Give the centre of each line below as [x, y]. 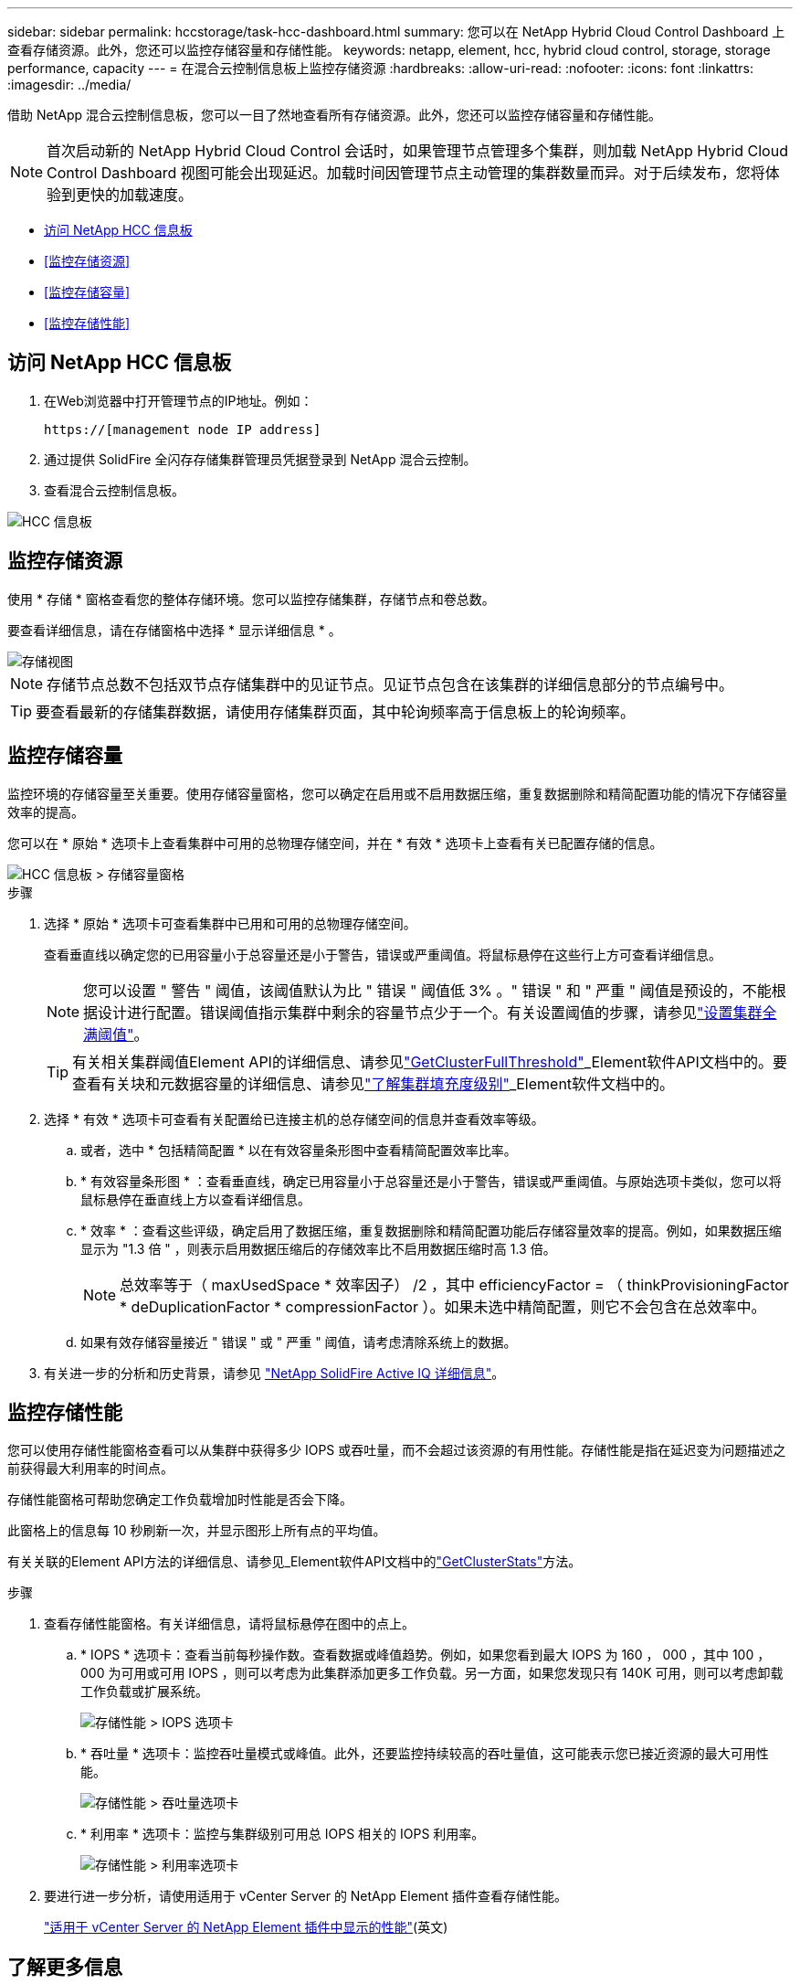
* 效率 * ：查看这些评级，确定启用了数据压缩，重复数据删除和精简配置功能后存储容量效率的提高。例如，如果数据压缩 [431, 1230]
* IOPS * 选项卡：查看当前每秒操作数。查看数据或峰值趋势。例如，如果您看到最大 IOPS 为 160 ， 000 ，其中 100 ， [426, 1655]
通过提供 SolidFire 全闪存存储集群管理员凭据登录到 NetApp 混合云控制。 [260, 459]
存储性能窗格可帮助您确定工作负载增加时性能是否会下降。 [180, 1500]
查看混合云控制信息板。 [114, 490]
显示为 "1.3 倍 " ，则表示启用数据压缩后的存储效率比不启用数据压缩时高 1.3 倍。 [318, 1248]
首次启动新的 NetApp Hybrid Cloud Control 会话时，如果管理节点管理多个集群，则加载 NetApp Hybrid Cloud [417, 151]
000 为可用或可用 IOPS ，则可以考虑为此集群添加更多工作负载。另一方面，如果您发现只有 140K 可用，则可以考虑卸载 [432, 1673]
